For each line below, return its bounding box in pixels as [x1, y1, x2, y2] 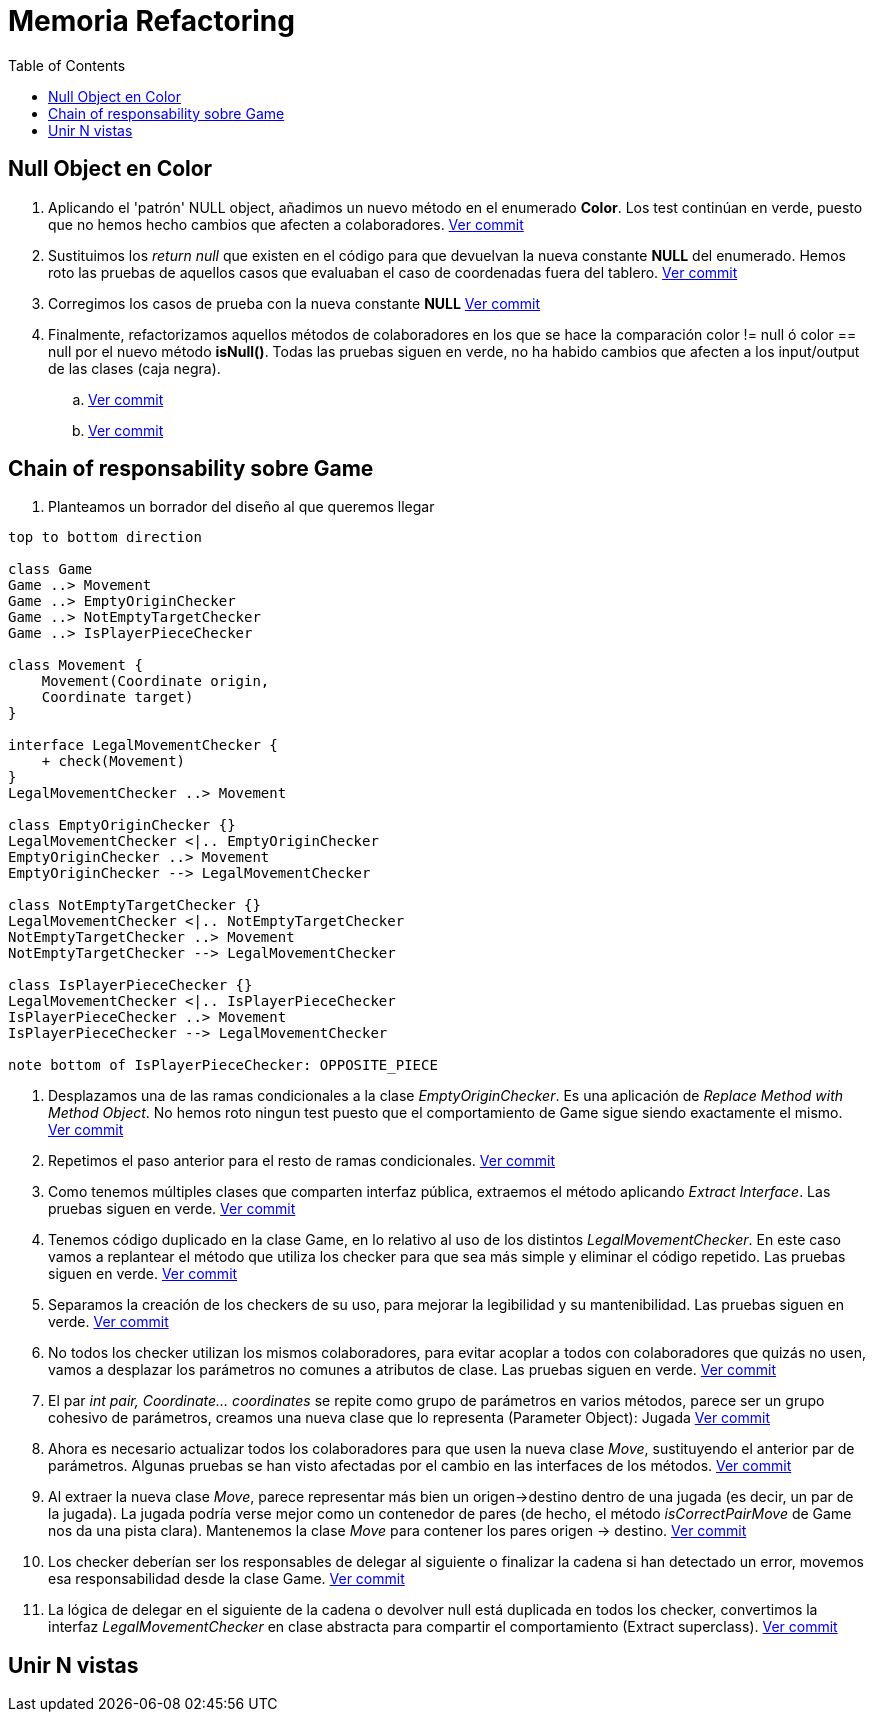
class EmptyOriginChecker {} [8, 817, 236, 834]
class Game [8, 561, 93, 578]
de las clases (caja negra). [48, 359, 221, 377]
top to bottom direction [8, 529, 202, 546]
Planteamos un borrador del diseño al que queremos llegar [48, 498, 435, 516]
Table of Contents [8, 56, 126, 74]
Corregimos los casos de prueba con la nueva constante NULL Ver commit [48, 294, 541, 312]
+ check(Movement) [41, 753, 186, 770]
